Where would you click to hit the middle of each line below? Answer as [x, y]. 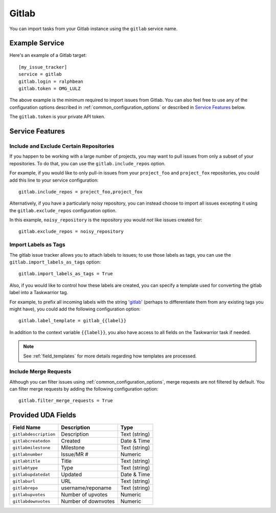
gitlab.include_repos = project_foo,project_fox [80, 192]
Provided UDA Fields [43, 415]
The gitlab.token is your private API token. [57, 117]
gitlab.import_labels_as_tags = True [66, 274]
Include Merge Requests [40, 372]
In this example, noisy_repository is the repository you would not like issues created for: [106, 220]
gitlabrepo [25, 488]
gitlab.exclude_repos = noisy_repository [71, 232]
